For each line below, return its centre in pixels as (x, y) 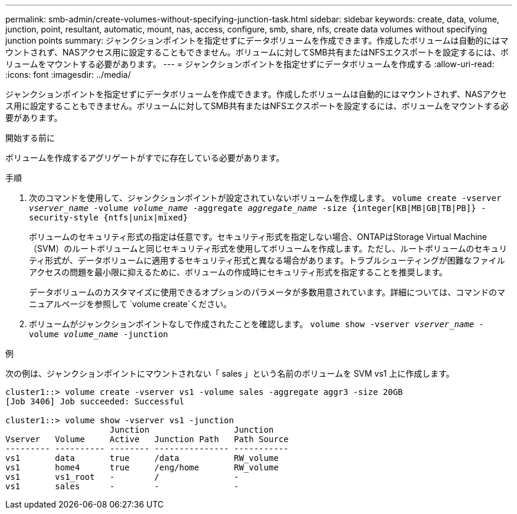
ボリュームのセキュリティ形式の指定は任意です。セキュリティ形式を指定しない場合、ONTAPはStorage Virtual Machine (258, 237)
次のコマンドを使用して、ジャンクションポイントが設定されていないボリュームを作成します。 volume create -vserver (265, 198)
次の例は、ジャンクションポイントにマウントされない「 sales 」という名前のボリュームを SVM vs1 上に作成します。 (230, 373)
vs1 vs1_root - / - (122, 477)
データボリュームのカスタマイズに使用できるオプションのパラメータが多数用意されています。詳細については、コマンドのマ (267, 292)
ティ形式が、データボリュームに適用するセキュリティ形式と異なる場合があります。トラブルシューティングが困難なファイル (267, 260)
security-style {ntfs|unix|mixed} (108, 218)
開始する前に (30, 138)
